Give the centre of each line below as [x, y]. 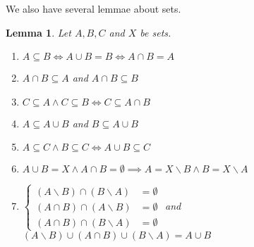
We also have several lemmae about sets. [93, 8]
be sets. [156, 32]
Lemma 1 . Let [38, 32]
